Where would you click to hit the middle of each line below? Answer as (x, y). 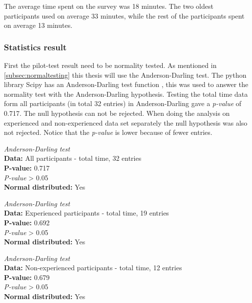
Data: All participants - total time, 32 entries (73, 158)
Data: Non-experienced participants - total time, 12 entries (93, 268)
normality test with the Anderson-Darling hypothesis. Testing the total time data (126, 94)
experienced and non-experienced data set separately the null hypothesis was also (126, 122)
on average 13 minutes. (38, 25)
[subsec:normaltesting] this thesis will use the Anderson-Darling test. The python (125, 75)
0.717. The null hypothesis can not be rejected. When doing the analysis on (117, 113)
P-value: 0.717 (27, 167)
